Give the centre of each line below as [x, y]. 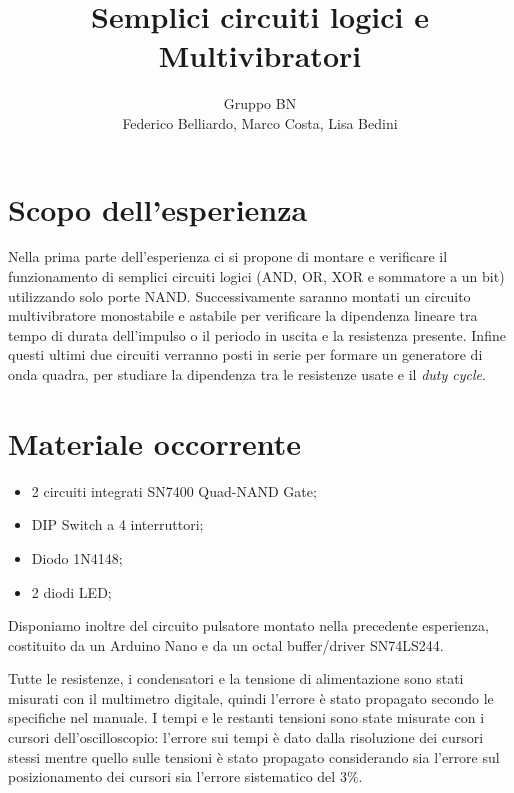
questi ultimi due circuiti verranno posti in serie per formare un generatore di [245, 354]
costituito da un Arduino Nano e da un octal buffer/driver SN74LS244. [226, 644]
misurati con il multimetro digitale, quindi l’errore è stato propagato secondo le [251, 697]
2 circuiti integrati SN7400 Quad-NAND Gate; [174, 490]
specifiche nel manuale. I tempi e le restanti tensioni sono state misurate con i [246, 717]
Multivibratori [260, 55]
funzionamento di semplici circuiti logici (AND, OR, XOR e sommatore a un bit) [256, 276]
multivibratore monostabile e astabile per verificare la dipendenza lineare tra [243, 315]
